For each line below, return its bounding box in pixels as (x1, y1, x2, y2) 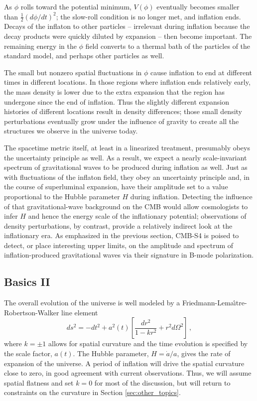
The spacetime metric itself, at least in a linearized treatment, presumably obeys (4, 142, 250, 152)
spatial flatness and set (4, 377, 74, 388)
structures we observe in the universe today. (4, 126, 138, 136)
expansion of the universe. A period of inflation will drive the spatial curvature (4, 358, 245, 368)
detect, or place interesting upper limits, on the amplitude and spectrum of (4, 240, 234, 250)
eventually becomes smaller (156, 1, 240, 11)
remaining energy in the (4, 40, 77, 51)
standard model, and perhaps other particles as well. (4, 50, 164, 61)
